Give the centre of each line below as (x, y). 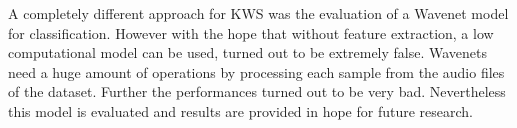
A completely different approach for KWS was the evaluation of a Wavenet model (258, 13)
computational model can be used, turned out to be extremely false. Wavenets (248, 52)
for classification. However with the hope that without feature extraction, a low (251, 32)
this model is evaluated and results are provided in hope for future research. (241, 110)
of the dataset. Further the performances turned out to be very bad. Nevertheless (257, 91)
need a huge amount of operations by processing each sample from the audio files (256, 71)
